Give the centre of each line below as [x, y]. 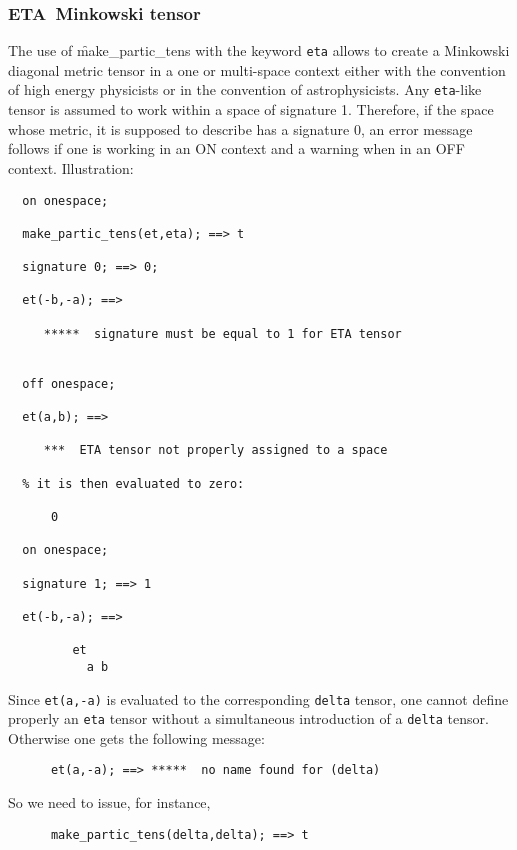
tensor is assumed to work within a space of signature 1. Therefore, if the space [251, 109]
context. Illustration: [71, 167]
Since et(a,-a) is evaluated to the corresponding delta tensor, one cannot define [258, 698]
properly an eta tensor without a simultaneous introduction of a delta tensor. [248, 718]
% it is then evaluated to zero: [133, 483]
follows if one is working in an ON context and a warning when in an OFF [236, 148]
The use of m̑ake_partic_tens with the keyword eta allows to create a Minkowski [259, 50]
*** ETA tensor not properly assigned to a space [215, 450]
